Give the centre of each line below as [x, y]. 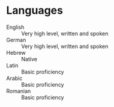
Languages [34, 11]
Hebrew [16, 52]
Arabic [14, 78]
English [15, 27]
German [16, 40]
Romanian [19, 91]
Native [29, 59]
